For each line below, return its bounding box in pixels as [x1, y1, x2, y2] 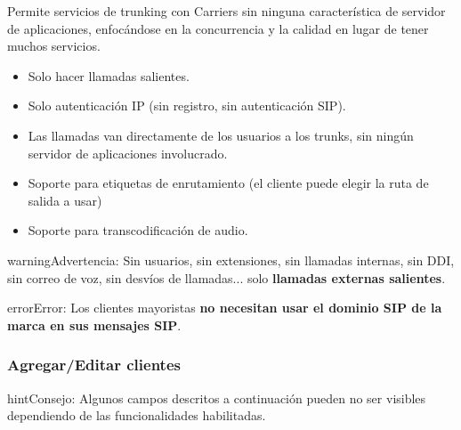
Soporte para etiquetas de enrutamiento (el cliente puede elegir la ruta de [28, 174, 429, 192]
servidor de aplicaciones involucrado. [28, 143, 228, 162]
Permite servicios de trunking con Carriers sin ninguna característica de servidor [7, 2, 446, 20]
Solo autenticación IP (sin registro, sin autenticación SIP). [28, 96, 346, 115]
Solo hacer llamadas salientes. [28, 66, 190, 85]
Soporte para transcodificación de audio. [28, 221, 248, 239]
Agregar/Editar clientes [7, 353, 181, 376]
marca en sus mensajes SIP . [7, 315, 182, 334]
